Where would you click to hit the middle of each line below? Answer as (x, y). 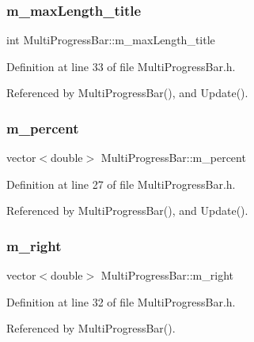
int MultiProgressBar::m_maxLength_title (111, 40)
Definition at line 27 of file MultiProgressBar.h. (121, 184)
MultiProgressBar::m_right (167, 275)
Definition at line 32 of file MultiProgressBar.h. (121, 301)
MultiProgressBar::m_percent (173, 158)
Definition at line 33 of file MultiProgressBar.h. (121, 66)
